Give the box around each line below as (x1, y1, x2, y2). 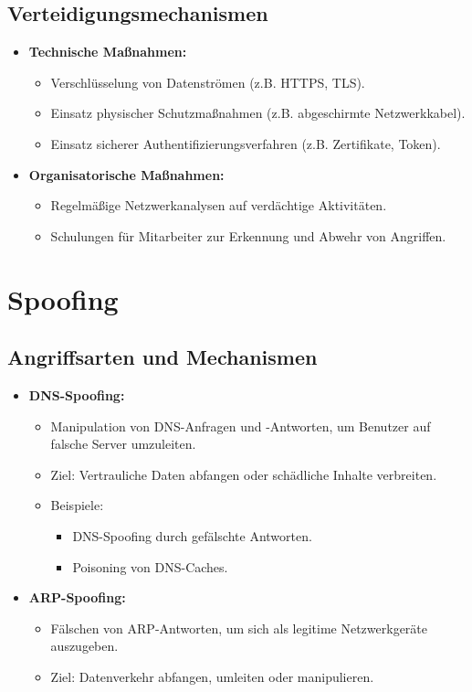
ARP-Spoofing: (28, 588, 126, 607)
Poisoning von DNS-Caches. (72, 557, 228, 576)
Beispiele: (50, 495, 104, 515)
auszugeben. (50, 636, 119, 655)
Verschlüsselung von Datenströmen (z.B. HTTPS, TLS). (50, 72, 365, 91)
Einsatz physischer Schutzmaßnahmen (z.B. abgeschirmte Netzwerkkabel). (50, 103, 466, 122)
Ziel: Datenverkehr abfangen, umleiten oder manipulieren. (50, 666, 374, 686)
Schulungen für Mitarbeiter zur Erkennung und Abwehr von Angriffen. (50, 226, 446, 245)
